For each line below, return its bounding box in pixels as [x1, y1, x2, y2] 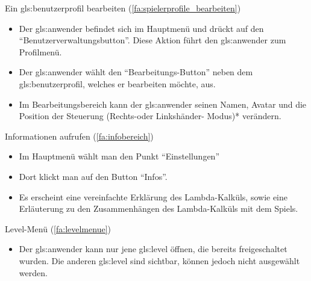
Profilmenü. [19, 45, 62, 58]
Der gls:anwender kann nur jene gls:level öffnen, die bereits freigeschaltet [19, 242, 287, 255]
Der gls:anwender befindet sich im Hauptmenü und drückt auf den [19, 22, 264, 34]
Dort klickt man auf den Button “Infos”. [19, 170, 168, 182]
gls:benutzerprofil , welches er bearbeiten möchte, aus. [19, 77, 216, 90]
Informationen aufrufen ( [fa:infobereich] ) [5, 129, 154, 142]
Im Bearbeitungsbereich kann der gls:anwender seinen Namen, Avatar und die [19, 97, 307, 110]
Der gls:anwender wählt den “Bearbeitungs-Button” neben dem [19, 66, 253, 78]
